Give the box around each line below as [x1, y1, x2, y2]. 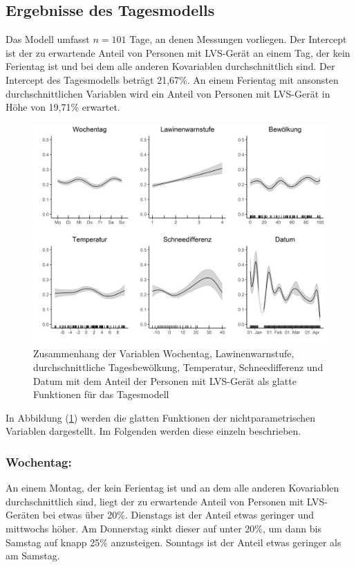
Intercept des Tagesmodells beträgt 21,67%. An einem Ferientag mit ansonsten [6, 72, 339, 87]
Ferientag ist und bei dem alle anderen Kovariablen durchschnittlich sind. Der [6, 59, 335, 73]
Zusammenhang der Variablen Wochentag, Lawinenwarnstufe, [33, 346, 294, 361]
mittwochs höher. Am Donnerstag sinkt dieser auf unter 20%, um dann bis [6, 521, 321, 535]
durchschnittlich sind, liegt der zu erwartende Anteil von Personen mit [6, 494, 304, 508]
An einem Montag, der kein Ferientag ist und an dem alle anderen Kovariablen [6, 480, 339, 495]
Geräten [6, 507, 40, 522]
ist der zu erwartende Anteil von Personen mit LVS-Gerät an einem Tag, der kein [6, 45, 350, 60]
